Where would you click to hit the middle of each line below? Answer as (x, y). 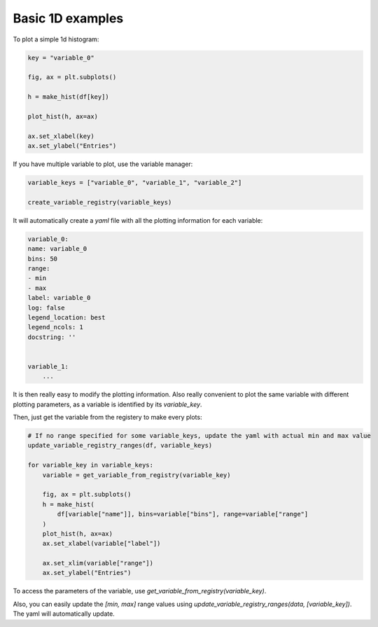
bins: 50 (43, 259)
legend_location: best (66, 317)
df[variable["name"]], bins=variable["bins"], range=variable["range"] (183, 514)
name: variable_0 (57, 249)
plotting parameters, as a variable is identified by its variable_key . (107, 404)
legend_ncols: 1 (56, 327)
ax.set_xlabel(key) (61, 136)
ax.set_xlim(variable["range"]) (98, 563)
